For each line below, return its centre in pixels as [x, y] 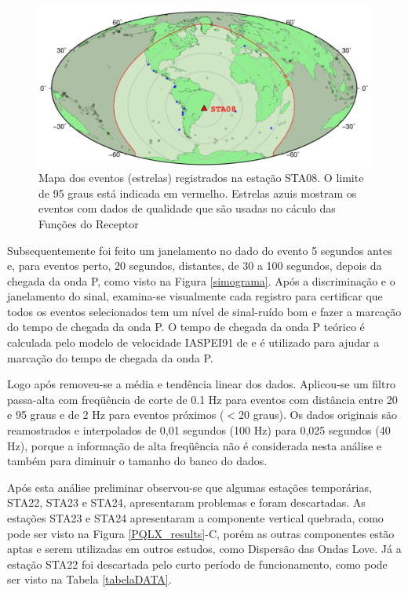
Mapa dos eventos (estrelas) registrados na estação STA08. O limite [201, 178]
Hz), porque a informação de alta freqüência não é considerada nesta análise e [195, 445]
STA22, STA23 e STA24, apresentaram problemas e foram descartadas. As [186, 502]
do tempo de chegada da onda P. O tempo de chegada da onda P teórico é [186, 327]
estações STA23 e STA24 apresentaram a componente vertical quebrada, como [195, 518]
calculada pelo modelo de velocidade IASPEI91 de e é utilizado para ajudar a [193, 342]
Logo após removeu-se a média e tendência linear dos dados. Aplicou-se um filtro [201, 384]
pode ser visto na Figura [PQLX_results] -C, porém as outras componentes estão [201, 533]
